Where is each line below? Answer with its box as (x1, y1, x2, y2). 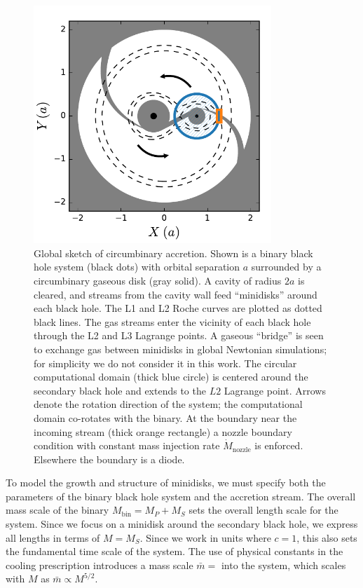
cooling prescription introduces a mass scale (6, 557, 193, 572)
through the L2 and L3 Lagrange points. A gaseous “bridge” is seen (34, 328, 324, 343)
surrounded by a (251, 259, 322, 274)
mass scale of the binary (6, 502, 109, 517)
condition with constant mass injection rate (34, 438, 220, 453)
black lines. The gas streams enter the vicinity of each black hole (34, 314, 311, 329)
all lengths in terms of (6, 530, 100, 545)
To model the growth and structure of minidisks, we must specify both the (6, 475, 326, 490)
